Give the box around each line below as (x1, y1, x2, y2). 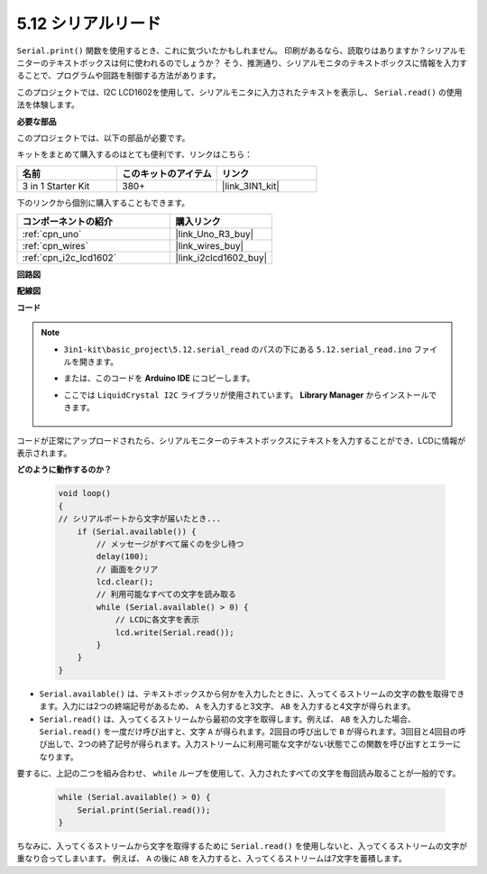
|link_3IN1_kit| (221, 179, 280, 192)
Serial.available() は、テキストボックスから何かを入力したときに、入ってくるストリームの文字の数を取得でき (39, 688, 465, 699)
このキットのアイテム (122, 167, 212, 179)
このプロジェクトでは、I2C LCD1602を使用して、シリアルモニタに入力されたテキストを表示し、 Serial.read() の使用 (16, 87, 463, 97)
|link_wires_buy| (175, 240, 243, 253)
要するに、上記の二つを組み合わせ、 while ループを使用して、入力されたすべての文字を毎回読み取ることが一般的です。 (16, 768, 461, 779)
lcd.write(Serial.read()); (115, 627, 234, 638)
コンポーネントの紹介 (22, 216, 113, 228)
